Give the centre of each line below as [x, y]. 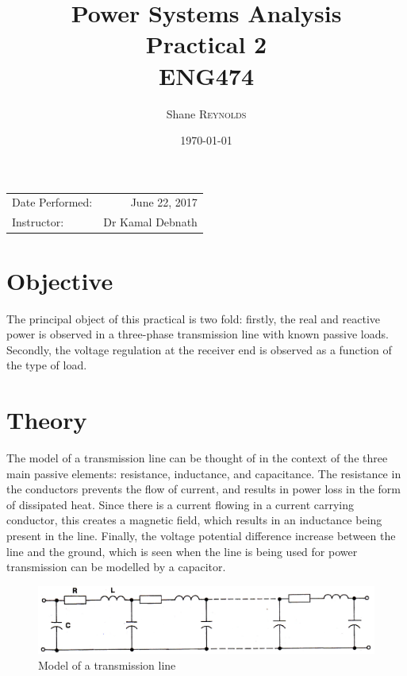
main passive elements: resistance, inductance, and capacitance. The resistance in [204, 473]
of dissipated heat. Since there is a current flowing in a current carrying [180, 504]
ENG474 [206, 75]
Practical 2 [206, 44]
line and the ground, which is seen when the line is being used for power [182, 551]
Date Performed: [52, 202]
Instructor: [38, 222]
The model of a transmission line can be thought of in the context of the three [197, 458]
